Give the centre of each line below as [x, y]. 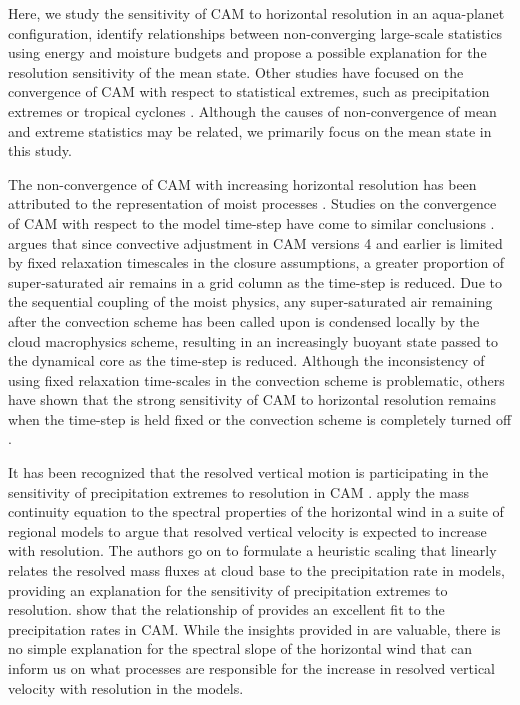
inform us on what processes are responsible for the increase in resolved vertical [252, 668]
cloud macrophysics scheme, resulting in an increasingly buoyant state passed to [253, 340]
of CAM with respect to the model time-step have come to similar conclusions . [251, 222]
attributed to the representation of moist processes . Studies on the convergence [252, 203]
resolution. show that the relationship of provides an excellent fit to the [226, 609]
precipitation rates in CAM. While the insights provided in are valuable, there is [254, 628]
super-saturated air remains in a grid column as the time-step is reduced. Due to [255, 281]
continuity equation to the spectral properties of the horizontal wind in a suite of [256, 511]
